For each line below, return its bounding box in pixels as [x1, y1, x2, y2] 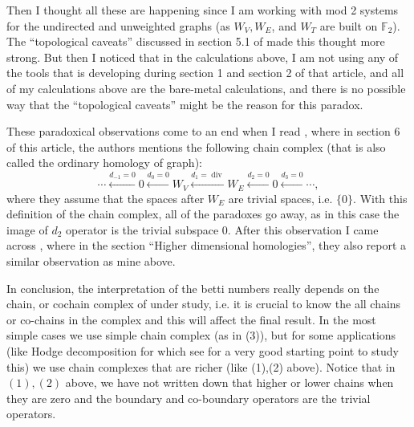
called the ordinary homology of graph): [6, 154, 202, 171]
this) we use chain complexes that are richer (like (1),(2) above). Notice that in [6, 358, 396, 375]
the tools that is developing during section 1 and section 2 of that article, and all [6, 64, 404, 81]
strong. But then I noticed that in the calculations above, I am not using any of [6, 48, 399, 65]
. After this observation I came [227, 221, 379, 238]
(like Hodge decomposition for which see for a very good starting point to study [6, 342, 399, 359]
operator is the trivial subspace [66, 221, 219, 238]
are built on [319, 17, 378, 34]
